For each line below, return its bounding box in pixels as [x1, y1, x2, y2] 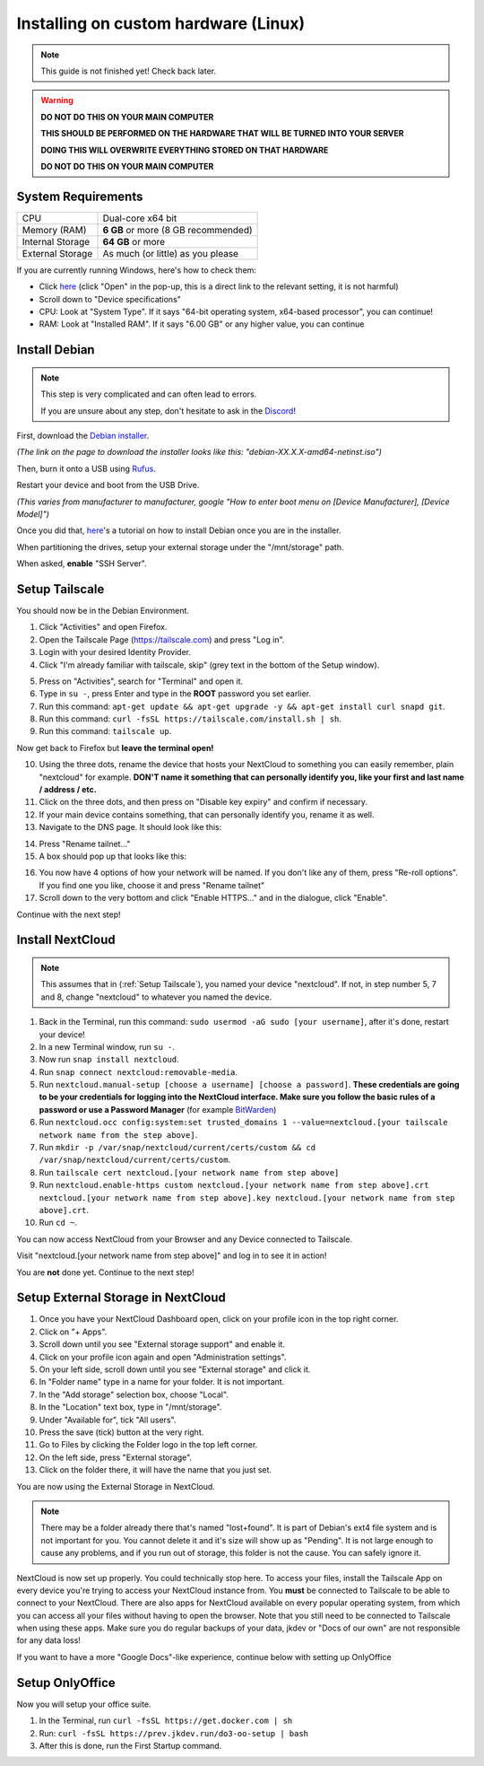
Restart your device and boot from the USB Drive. [16, 480, 200, 491]
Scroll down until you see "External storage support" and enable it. [39, 1339, 286, 1350]
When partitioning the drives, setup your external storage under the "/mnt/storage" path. [16, 541, 344, 552]
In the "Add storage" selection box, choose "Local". [39, 1389, 229, 1400]
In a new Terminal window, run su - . [39, 1041, 175, 1052]
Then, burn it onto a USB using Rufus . [16, 463, 156, 474]
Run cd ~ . [39, 1217, 78, 1228]
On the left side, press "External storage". [39, 1452, 193, 1463]
